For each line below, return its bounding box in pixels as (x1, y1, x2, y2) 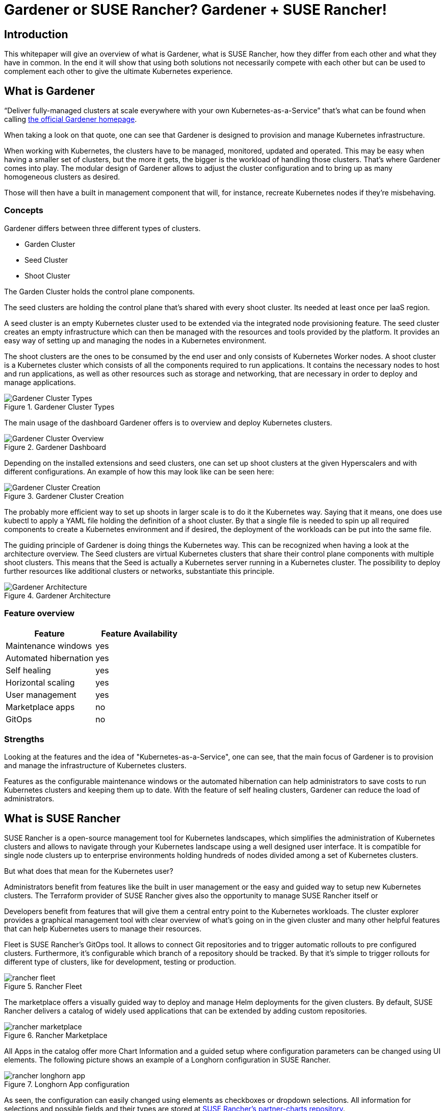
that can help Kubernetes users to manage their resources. (4, 924, 202, 933)
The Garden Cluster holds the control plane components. (4, 287, 195, 296)
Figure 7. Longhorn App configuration (4, 1080, 129, 1089)
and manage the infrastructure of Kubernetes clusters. (4, 761, 187, 770)
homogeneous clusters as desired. (4, 172, 120, 182)
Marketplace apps (6, 701, 75, 712)
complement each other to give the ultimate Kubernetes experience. (4, 67, 233, 76)
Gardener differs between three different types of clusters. (4, 223, 201, 233)
